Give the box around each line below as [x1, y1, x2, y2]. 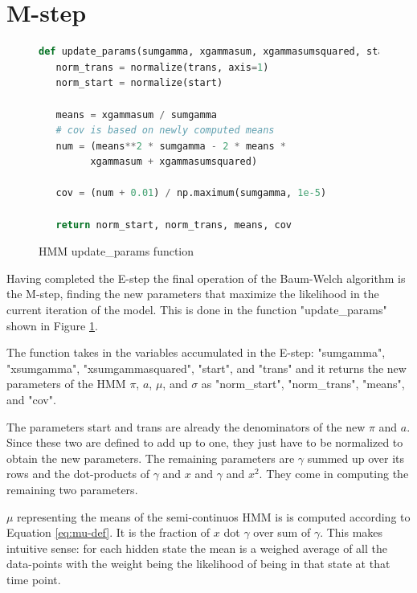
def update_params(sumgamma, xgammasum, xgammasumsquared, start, [39, 46, 402, 58]
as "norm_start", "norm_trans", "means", [201, 375, 405, 392]
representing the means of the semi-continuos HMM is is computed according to [17, 508, 411, 525]
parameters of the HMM [6, 375, 126, 392]
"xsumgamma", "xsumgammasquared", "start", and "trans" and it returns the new [6, 359, 407, 376]
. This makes [320, 524, 383, 541]
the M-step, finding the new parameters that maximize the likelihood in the [6, 285, 379, 302]
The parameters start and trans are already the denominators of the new [6, 418, 366, 435]
